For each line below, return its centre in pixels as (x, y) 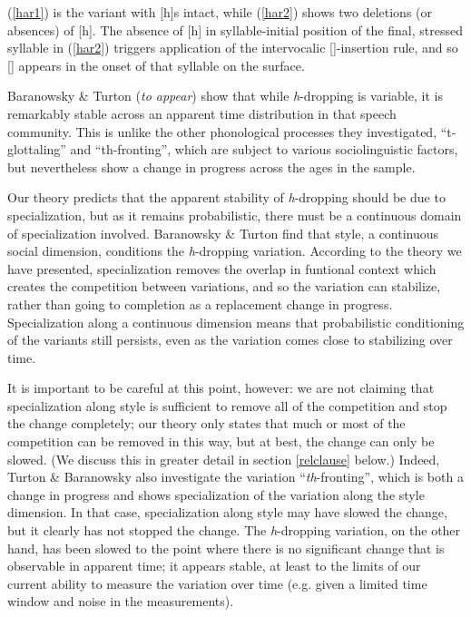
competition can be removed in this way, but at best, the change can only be (221, 441)
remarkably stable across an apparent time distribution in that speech (202, 113)
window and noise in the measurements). (121, 601)
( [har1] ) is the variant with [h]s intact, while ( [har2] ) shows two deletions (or (220, 12)
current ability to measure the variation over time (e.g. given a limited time (217, 583)
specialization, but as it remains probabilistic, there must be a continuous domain (235, 215)
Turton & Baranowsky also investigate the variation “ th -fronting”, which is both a (235, 477)
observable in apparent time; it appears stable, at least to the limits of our (214, 566)
